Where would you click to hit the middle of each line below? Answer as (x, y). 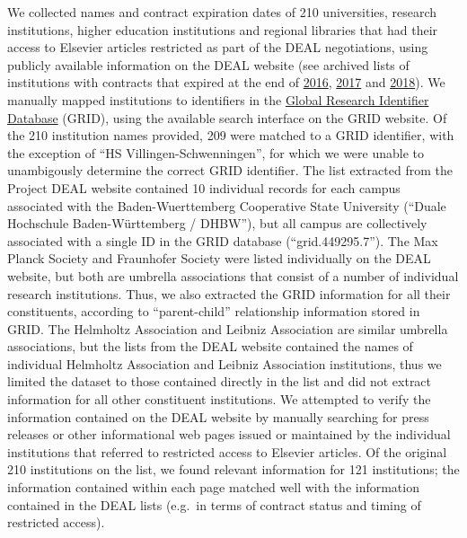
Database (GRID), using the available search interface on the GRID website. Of (227, 117)
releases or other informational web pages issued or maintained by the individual (229, 434)
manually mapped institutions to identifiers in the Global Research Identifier (218, 99)
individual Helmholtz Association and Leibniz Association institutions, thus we (225, 363)
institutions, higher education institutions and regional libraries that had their (223, 29)
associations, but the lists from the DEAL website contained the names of (210, 346)
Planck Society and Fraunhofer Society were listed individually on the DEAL (219, 258)
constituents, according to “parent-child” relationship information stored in (214, 311)
